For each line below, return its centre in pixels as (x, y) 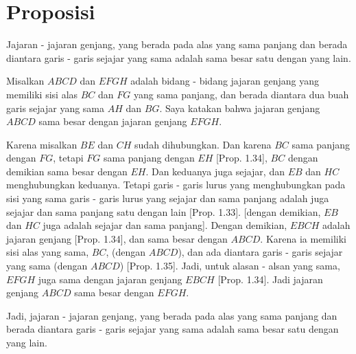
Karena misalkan (42, 144)
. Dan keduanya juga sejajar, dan (215, 171)
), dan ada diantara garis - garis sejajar (260, 252)
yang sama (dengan (47, 266)
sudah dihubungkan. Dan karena (203, 144)
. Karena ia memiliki (303, 238)
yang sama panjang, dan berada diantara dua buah (241, 94)
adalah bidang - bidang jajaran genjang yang (225, 81)
